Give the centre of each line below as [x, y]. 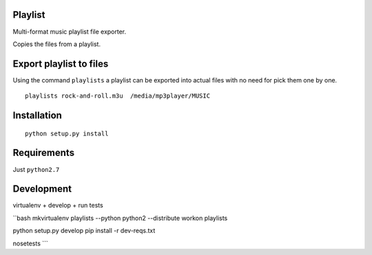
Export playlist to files [61, 64]
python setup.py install [67, 133]
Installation [37, 116]
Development [42, 189]
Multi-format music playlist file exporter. [70, 32]
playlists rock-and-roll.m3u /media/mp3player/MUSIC [117, 96]
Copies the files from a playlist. [57, 44]
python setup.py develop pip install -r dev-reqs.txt [84, 231]
